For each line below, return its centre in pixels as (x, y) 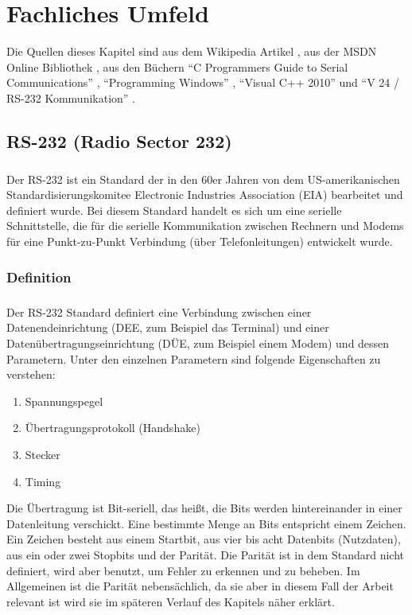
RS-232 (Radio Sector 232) (119, 140)
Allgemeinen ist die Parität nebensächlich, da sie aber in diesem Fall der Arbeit (200, 586)
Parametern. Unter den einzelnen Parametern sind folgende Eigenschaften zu (194, 358)
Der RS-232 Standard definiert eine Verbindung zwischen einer (159, 311)
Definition (39, 276)
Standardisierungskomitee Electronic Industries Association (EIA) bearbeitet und (205, 195)
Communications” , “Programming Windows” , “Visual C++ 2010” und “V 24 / (203, 82)
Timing (43, 481)
